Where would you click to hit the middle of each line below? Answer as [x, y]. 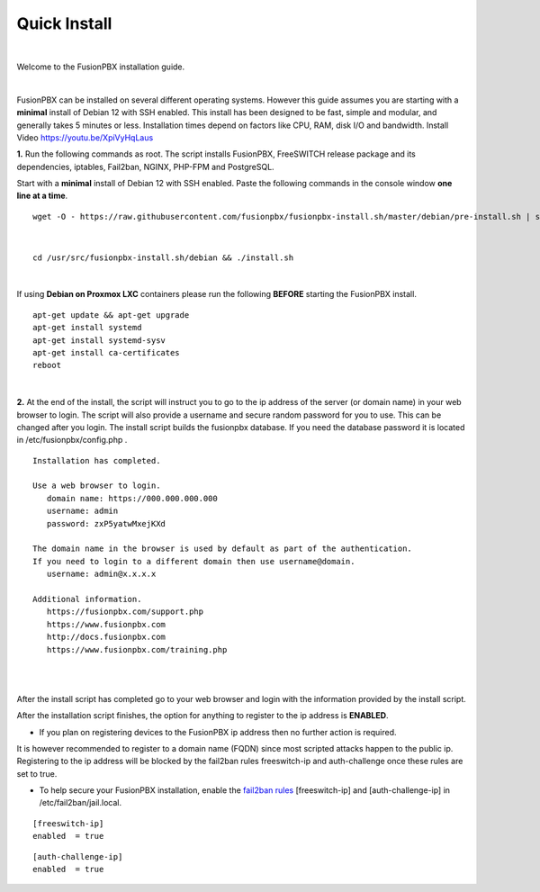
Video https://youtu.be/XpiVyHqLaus [85, 137]
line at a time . [42, 196]
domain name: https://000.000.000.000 [132, 498]
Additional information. [87, 599]
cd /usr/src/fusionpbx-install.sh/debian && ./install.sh [163, 257]
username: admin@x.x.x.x [101, 574]
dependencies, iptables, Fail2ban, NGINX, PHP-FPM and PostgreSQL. [145, 167]
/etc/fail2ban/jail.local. [80, 803]
